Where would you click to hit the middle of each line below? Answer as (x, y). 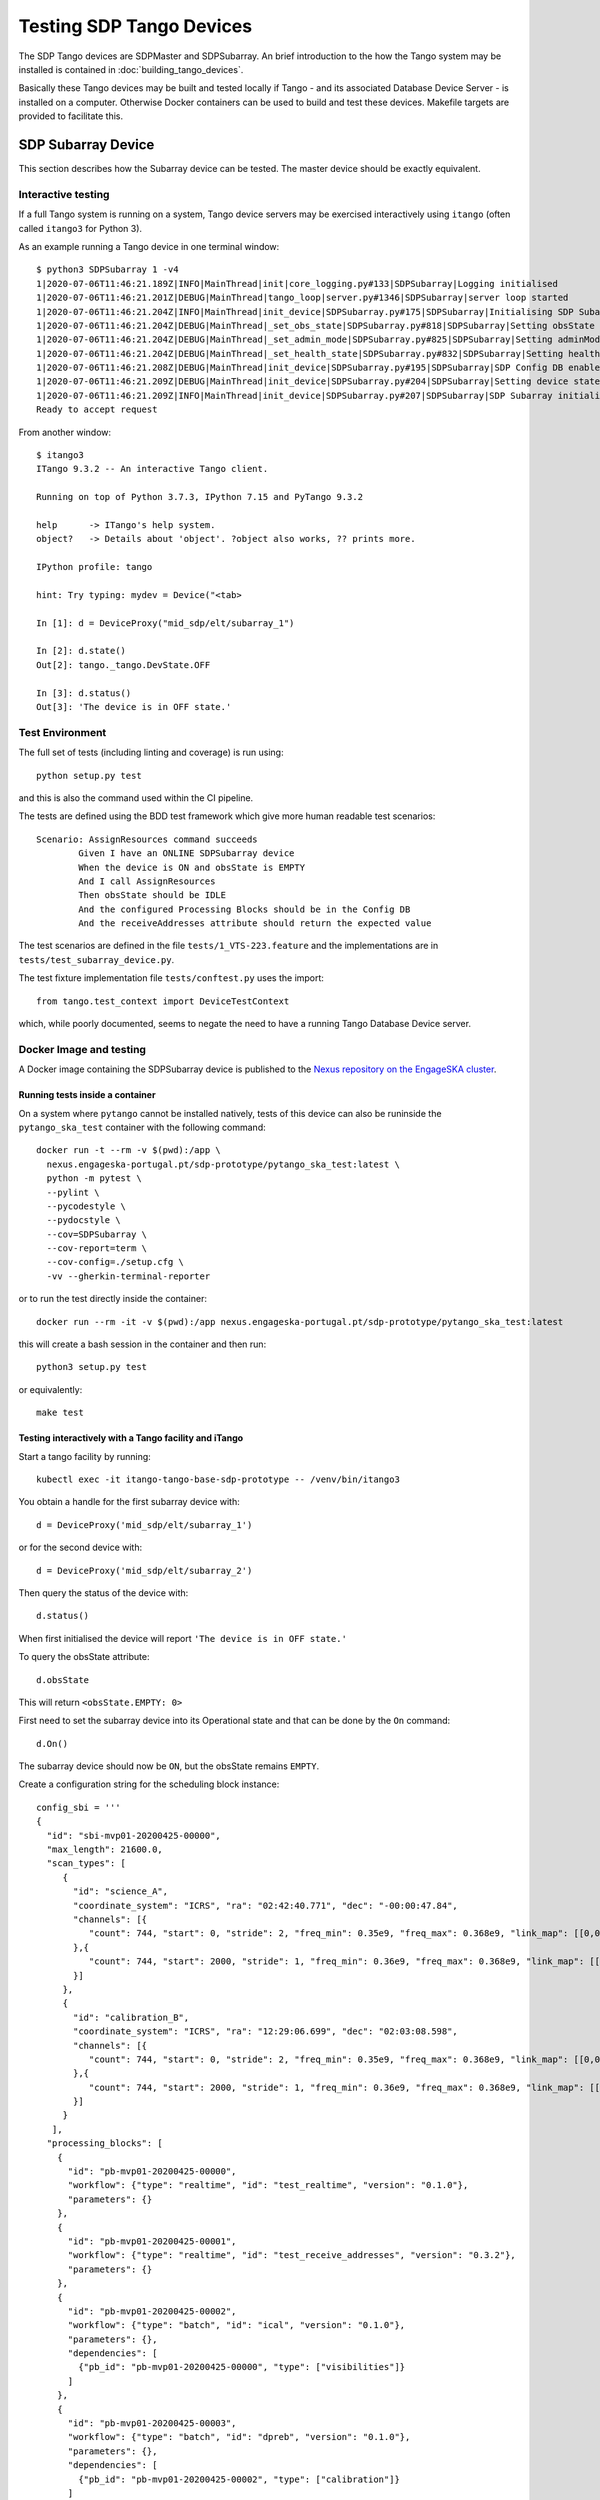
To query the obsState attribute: (84, 1657)
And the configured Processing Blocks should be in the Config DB (244, 909)
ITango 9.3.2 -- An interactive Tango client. (152, 469)
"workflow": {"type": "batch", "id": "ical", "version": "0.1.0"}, (236, 2325)
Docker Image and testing (82, 1049)
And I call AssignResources (147, 881)
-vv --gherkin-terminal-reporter (128, 1276)
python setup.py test (89, 775)
